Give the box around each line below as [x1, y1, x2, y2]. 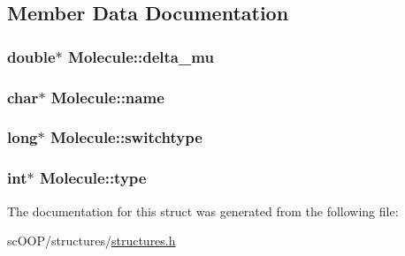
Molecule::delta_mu [68, 45, 214, 67]
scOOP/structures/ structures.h [7, 231, 176, 250]
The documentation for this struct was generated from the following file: [7, 201, 399, 220]
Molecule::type [39, 167, 147, 189]
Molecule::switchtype [50, 126, 202, 148]
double [7, 45, 56, 67]
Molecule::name [50, 86, 164, 108]
